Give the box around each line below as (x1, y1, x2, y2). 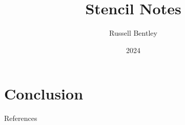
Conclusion (4, 83, 84, 104)
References (4, 113, 37, 123)
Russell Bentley (109, 28, 157, 38)
